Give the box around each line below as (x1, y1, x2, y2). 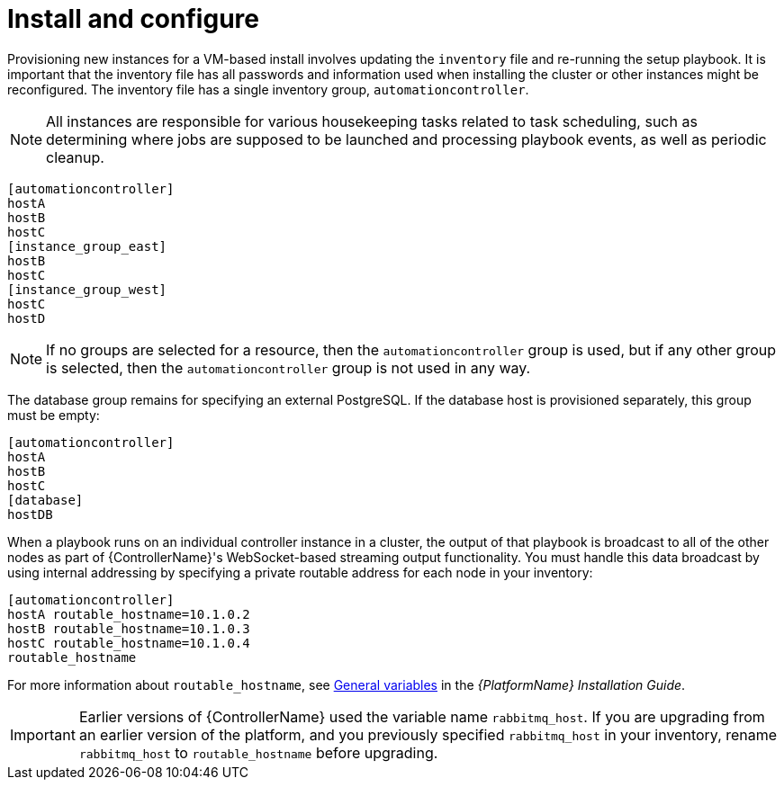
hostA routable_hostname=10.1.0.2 (7, 606, 250, 622)
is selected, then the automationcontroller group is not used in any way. (46, 358, 531, 377)
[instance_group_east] (7, 238, 167, 254)
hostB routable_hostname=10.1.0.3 (7, 621, 250, 636)
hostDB (7, 506, 53, 522)
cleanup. (46, 148, 104, 166)
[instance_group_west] (7, 282, 167, 297)
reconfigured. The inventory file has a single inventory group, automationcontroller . (7, 81, 529, 97)
